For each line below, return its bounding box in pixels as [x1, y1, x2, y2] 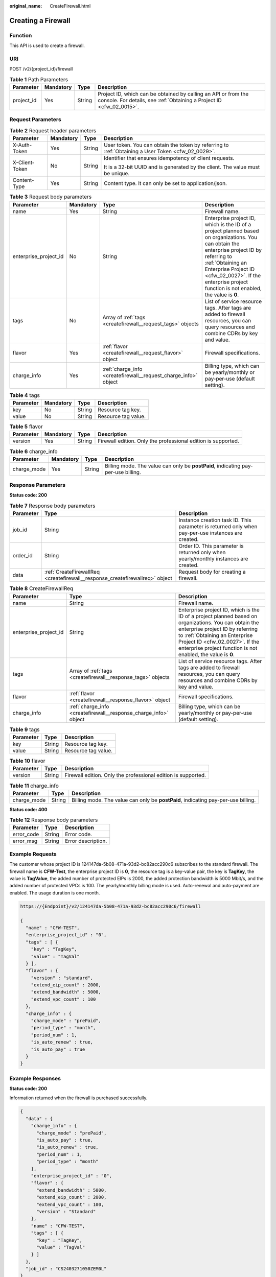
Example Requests [9, 850, 57, 858]
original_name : [9, 3, 42, 9]
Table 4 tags [9, 391, 40, 398]
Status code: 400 [9, 806, 48, 812]
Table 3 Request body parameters [9, 193, 92, 200]
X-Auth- [12, 141, 32, 149]
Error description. [64, 838, 107, 845]
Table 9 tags [9, 726, 40, 733]
